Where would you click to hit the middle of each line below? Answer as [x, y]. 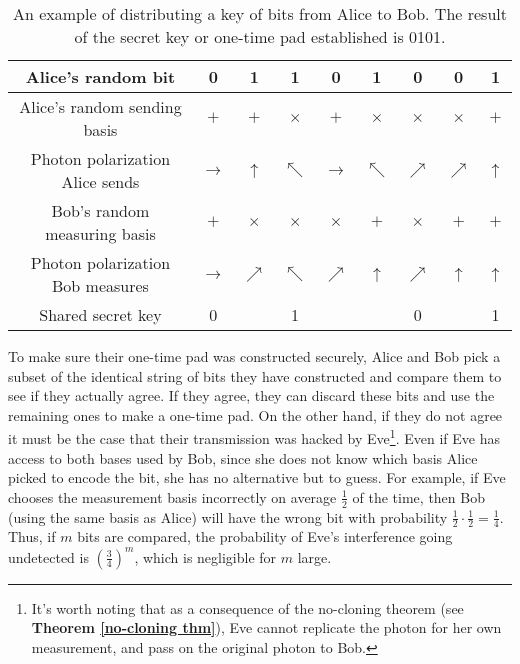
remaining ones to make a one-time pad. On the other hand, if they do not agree [255, 414]
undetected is [48, 556]
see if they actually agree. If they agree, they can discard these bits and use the [251, 395]
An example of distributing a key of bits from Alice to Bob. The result [260, 13]
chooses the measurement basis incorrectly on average [172, 496]
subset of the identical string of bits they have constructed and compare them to [255, 375]
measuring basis [100, 233]
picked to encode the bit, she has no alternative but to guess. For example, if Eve [257, 477]
